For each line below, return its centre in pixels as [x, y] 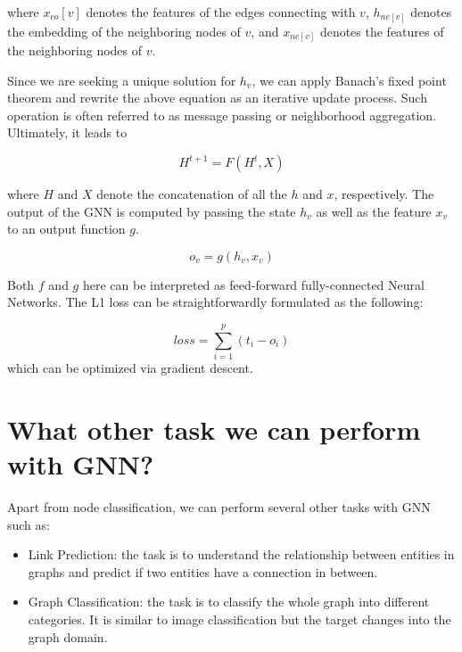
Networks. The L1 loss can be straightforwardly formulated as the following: [215, 302]
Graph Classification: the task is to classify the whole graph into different [229, 602]
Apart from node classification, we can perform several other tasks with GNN [219, 507]
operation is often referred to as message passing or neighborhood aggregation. [222, 115]
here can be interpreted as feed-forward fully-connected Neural [253, 284]
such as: [29, 524]
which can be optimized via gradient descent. [130, 368]
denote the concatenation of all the [192, 194]
